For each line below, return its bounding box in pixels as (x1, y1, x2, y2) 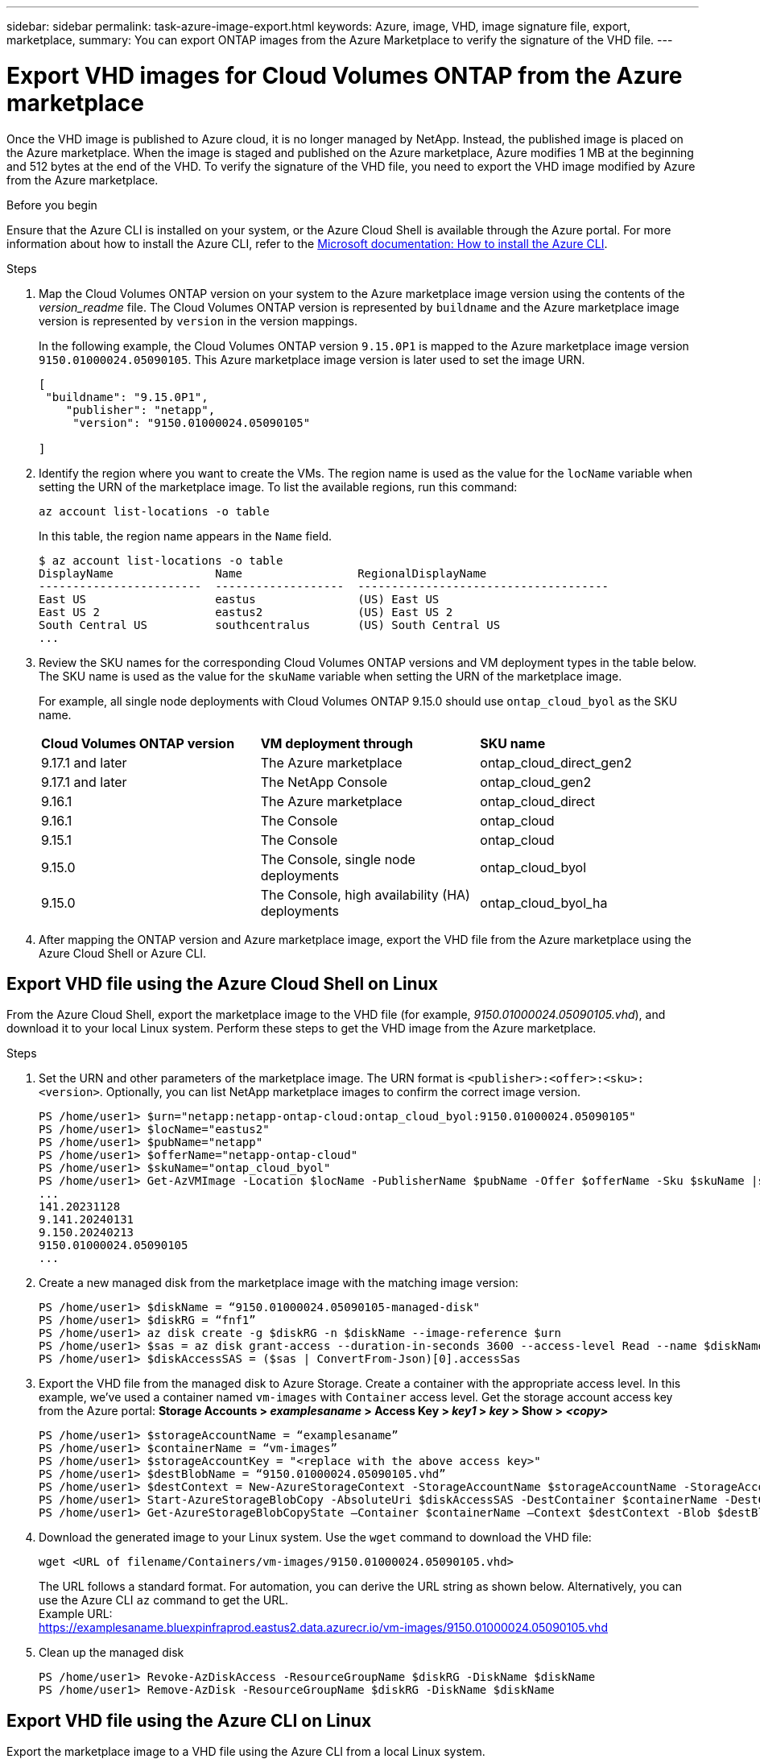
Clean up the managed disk (39, 1645, 184, 1660)
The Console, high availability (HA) (260, 886, 470, 903)
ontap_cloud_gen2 (480, 773, 592, 790)
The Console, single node (260, 851, 415, 867)
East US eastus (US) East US (39, 592, 440, 606)
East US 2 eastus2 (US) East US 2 (39, 605, 453, 619)
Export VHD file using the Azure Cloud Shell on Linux (6, 973, 438, 994)
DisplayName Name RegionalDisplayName (39, 566, 487, 580)
